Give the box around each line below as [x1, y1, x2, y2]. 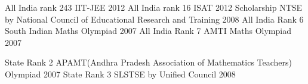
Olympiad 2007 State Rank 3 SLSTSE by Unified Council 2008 [5, 67, 236, 80]
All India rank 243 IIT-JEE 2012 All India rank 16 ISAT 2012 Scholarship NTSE [5, 1, 303, 13]
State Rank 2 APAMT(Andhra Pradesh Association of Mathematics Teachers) [5, 56, 292, 69]
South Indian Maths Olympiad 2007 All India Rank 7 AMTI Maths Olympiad [5, 24, 291, 37]
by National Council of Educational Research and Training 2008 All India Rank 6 [5, 13, 304, 25]
